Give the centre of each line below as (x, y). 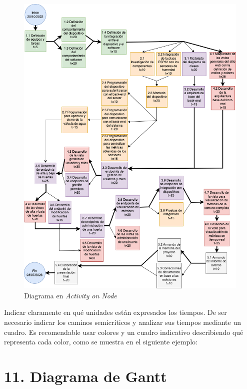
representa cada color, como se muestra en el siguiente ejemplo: (101, 342)
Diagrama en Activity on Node (70, 295)
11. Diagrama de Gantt (85, 376)
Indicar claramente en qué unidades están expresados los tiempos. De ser (115, 312)
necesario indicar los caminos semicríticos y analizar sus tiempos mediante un (122, 322)
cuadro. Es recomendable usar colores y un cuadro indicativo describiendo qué (124, 332)
